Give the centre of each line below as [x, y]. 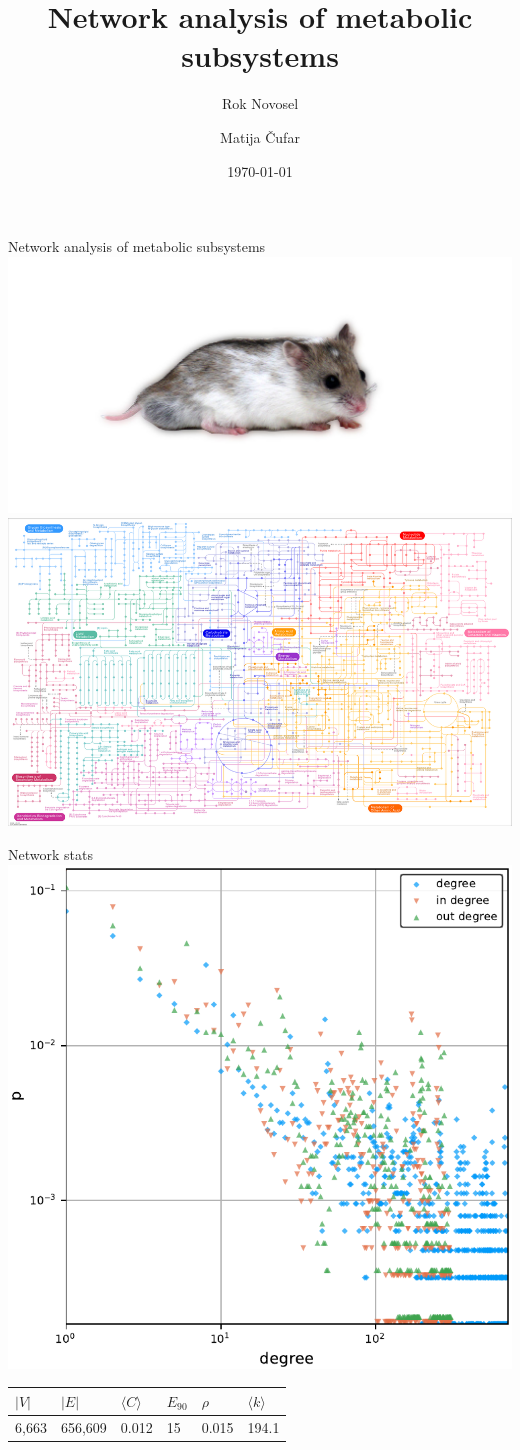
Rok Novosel [260, 103]
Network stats [50, 853]
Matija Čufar [260, 136]
